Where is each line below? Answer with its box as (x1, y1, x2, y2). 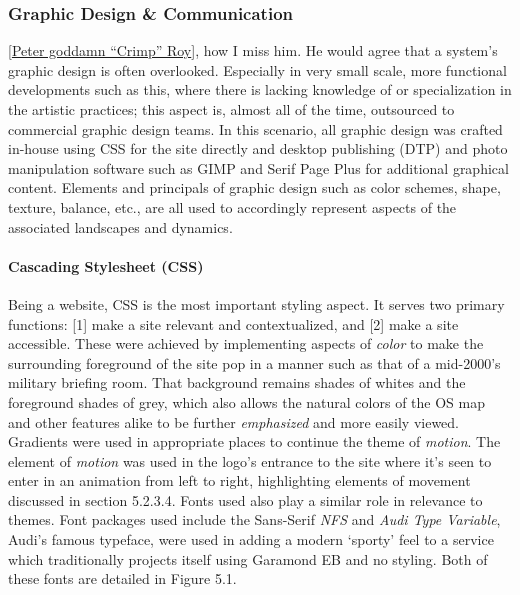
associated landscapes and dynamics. (8, 216, 233, 237)
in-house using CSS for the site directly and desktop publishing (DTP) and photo (8, 138, 508, 159)
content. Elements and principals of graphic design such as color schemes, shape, (8, 177, 501, 198)
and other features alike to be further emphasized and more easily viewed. (8, 411, 460, 432)
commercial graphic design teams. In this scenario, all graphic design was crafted (8, 118, 503, 139)
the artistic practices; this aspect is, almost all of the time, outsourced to (8, 99, 455, 119)
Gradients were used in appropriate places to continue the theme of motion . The (8, 431, 501, 452)
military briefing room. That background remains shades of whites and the (8, 372, 466, 393)
